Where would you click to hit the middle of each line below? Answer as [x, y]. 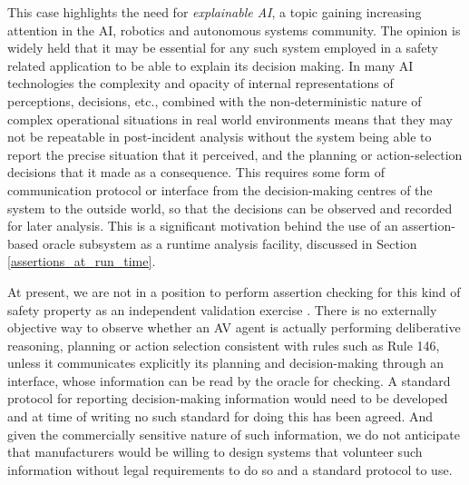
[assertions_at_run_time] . [82, 261]
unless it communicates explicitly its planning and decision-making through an [226, 363]
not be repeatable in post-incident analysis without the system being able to [220, 137]
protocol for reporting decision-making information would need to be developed [228, 398]
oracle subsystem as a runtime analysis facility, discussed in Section [230, 243]
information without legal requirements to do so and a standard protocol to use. [230, 469]
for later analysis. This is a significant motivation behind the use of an [203, 226]
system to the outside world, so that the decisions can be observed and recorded [230, 208]
